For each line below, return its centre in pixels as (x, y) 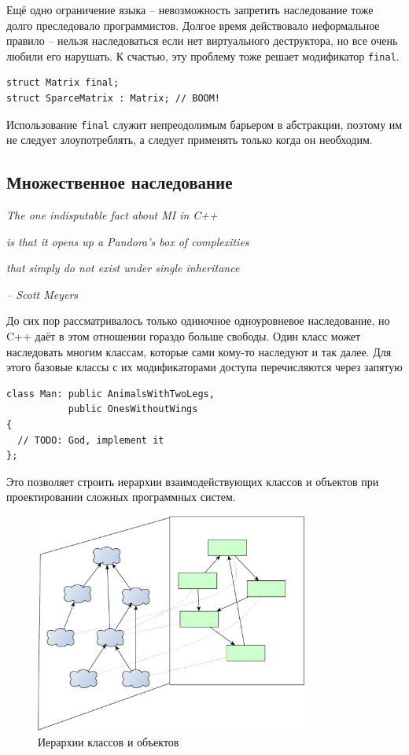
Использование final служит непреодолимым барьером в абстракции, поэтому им (204, 124)
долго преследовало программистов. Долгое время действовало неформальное (193, 25)
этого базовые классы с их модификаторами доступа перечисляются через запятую (204, 367)
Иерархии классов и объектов (109, 741)
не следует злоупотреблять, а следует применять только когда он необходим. (190, 140)
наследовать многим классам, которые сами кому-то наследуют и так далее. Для (199, 351)
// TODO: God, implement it (91, 440)
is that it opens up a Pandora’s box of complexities (128, 241)
